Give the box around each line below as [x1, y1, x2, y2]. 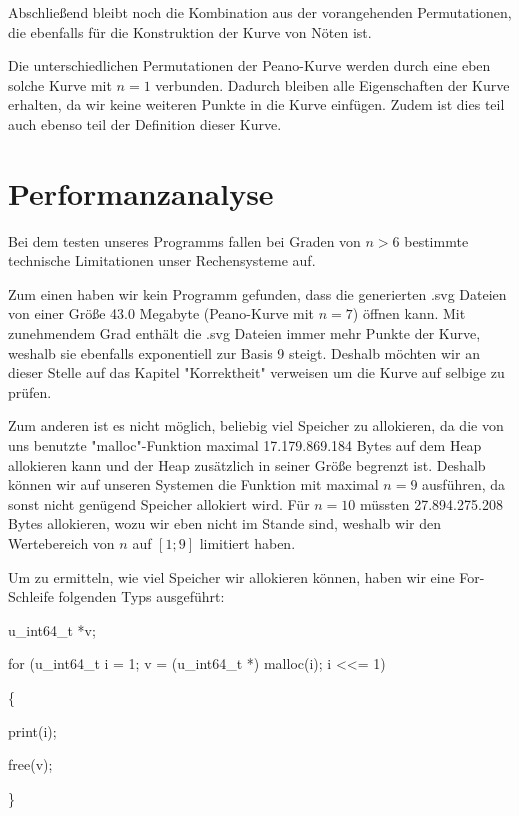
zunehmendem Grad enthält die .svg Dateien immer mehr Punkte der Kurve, [8, 323, 481, 344]
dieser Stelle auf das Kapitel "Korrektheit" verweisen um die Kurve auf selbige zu [8, 362, 505, 383]
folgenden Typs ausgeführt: [58, 586, 225, 607]
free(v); [8, 754, 53, 775]
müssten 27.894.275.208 [360, 493, 503, 514]
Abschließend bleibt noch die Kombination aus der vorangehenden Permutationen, [8, 2, 512, 22]
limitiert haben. [199, 533, 296, 553]
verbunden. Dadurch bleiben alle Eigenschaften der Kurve [155, 74, 510, 95]
